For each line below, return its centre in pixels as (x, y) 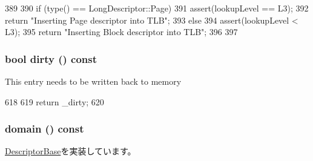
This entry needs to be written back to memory (93, 81)
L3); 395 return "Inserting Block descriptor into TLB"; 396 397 (121, 32)
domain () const (44, 129)
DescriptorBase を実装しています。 (71, 151)
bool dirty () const (51, 58)
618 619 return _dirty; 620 (54, 101)
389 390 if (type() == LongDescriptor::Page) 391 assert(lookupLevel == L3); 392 (157, 8)
